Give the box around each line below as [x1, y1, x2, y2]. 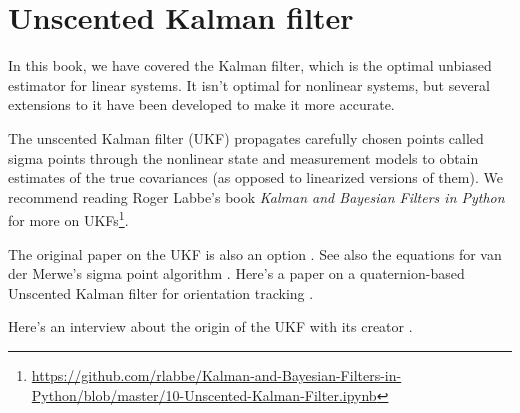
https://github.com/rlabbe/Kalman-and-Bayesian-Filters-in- [31, 364, 402, 385]
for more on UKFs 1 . [8, 207, 129, 230]
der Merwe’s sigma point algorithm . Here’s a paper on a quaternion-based [8, 263, 465, 284]
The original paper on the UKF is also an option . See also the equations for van [8, 243, 502, 264]
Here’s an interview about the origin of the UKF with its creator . [8, 316, 413, 337]
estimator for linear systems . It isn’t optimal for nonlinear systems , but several [8, 74, 490, 95]
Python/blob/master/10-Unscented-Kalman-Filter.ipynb [31, 384, 377, 405]
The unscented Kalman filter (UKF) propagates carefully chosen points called [8, 127, 484, 148]
